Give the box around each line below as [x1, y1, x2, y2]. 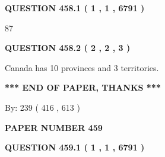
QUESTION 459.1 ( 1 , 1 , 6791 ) [5, 141, 145, 153]
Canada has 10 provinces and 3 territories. [5, 61, 159, 73]
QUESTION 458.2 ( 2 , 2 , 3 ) [5, 41, 131, 54]
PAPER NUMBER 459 [5, 121, 103, 133]
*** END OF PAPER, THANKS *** [5, 81, 161, 94]
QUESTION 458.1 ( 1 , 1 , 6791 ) [5, 2, 145, 14]
